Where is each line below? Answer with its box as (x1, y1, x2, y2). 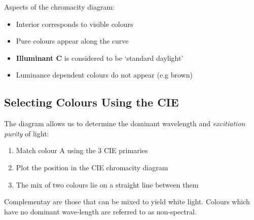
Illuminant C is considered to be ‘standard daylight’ (16, 52, 184, 63)
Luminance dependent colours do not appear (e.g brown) (16, 69, 193, 80)
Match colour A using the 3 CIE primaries (16, 145, 148, 156)
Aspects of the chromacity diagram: (4, 2, 115, 12)
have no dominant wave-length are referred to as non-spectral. (4, 206, 197, 216)
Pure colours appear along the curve (16, 35, 129, 46)
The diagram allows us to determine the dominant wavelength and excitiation (4, 118, 245, 129)
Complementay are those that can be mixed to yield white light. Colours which (4, 196, 250, 207)
